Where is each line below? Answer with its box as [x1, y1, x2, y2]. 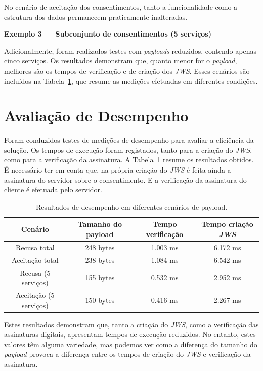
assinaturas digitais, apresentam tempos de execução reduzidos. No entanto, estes [4, 329, 256, 340]
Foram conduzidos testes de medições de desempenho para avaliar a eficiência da [4, 134, 254, 145]
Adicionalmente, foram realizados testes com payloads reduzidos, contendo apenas [4, 45, 256, 56]
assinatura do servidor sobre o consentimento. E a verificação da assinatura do [4, 174, 247, 185]
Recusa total [16, 242, 55, 252]
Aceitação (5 [16, 290, 55, 300]
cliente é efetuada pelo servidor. [4, 184, 102, 195]
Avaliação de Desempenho [4, 105, 189, 126]
